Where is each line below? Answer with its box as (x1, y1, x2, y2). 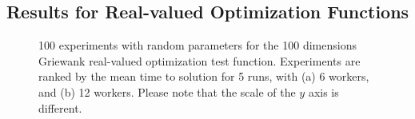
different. (38, 99, 82, 116)
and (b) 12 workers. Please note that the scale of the (38, 83, 296, 100)
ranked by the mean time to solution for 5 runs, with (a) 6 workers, (38, 68, 369, 85)
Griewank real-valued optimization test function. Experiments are (38, 52, 361, 69)
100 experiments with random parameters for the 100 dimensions (38, 37, 357, 54)
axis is (308, 83, 339, 100)
